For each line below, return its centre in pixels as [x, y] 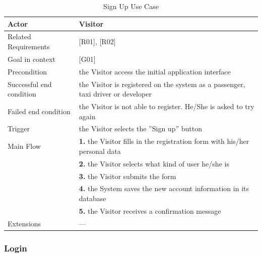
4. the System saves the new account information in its [164, 188]
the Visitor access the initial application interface [155, 71]
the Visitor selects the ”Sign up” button [140, 128]
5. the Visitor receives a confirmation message [150, 210]
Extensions [24, 223]
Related [19, 36]
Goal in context [31, 59]
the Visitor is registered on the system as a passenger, [162, 84]
